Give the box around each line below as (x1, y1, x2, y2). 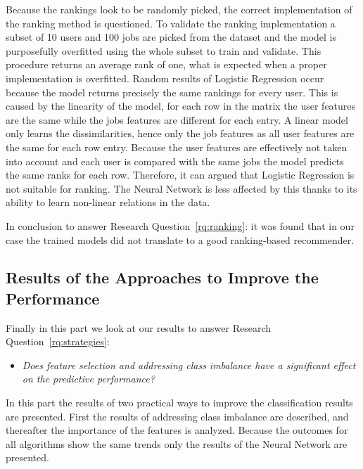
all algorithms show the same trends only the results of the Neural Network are (6, 436, 348, 451)
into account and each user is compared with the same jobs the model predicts (6, 153, 344, 168)
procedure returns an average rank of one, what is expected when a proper (6, 57, 327, 72)
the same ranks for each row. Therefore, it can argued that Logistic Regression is (6, 167, 355, 182)
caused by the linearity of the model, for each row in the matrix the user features (6, 98, 356, 113)
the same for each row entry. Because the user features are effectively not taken (6, 139, 348, 154)
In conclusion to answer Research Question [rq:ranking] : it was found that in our (6, 218, 355, 233)
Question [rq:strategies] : (6, 334, 110, 349)
